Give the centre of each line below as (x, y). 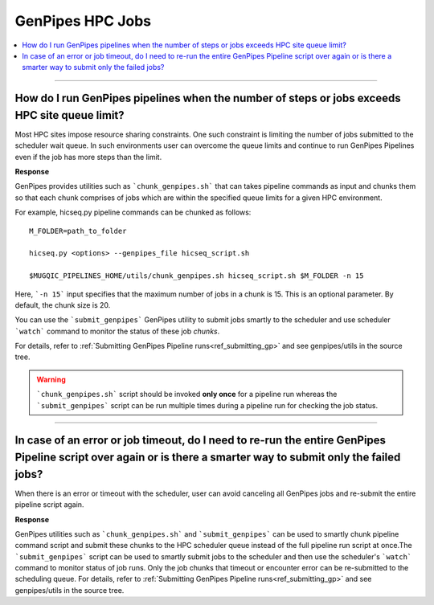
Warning (51, 379)
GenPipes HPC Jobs (83, 21)
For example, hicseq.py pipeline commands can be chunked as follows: (133, 212)
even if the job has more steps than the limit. (88, 157)
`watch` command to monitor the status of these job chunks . (117, 331)
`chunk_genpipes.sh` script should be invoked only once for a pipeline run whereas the (187, 394)
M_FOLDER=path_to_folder (78, 231)
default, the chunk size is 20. (63, 305)
